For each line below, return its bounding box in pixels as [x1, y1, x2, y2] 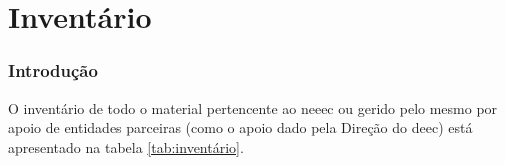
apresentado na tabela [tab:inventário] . [8, 136, 244, 157]
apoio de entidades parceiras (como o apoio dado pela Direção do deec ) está [8, 117, 473, 138]
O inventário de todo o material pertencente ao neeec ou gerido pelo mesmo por [8, 97, 498, 118]
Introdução [8, 58, 98, 83]
